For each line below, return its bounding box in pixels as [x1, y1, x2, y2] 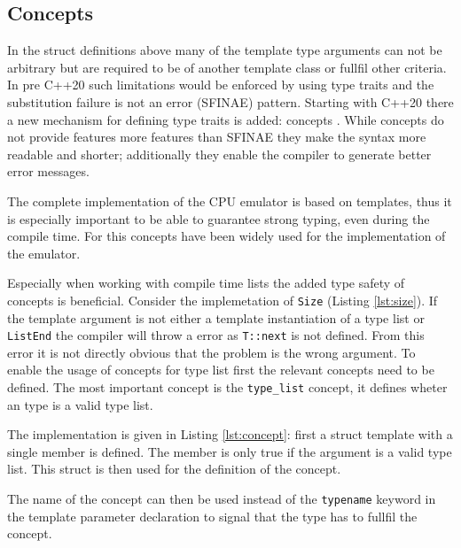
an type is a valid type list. [7, 395, 153, 413]
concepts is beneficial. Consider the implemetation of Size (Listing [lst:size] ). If [7, 290, 438, 309]
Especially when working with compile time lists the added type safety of [7, 274, 405, 292]
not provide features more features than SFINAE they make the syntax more [7, 127, 426, 146]
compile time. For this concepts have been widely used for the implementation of [7, 227, 446, 245]
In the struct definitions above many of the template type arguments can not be [7, 41, 442, 59]
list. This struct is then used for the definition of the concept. [7, 459, 341, 478]
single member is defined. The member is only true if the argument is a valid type [7, 442, 452, 460]
